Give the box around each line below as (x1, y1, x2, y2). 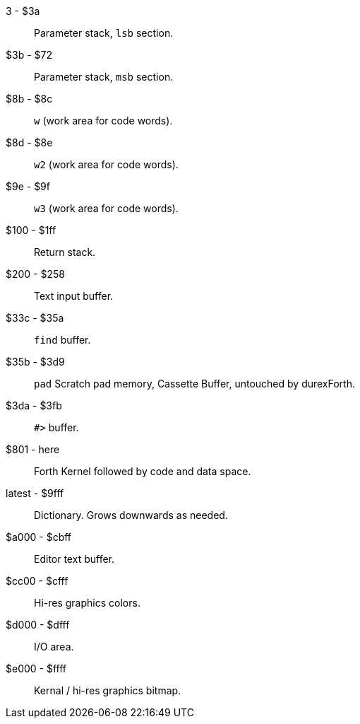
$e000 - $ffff (6, 662, 67, 675)
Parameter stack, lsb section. (34, 27, 174, 39)
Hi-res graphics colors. (34, 597, 140, 609)
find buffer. (34, 334, 91, 346)
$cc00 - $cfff (6, 575, 68, 587)
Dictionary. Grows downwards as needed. (34, 509, 228, 521)
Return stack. (34, 246, 96, 258)
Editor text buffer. (34, 553, 114, 565)
